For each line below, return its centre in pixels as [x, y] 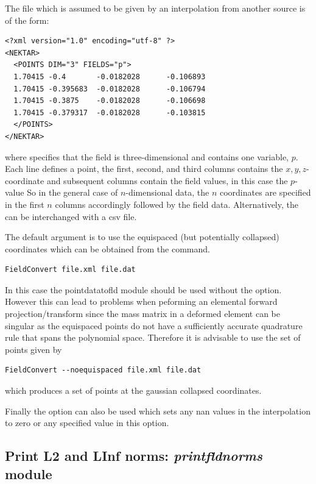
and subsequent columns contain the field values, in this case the [167, 180]
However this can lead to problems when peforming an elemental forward [141, 301]
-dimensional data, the [167, 192]
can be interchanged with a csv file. [71, 216]
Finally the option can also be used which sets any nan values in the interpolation [158, 411]
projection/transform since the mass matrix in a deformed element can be [142, 314]
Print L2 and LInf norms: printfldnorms [134, 456]
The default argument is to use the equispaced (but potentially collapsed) [142, 237]
